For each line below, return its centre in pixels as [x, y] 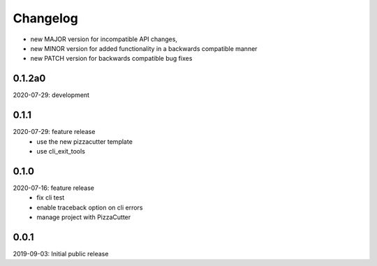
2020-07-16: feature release [53, 188]
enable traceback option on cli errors [90, 207]
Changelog [45, 18]
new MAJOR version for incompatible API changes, [104, 39]
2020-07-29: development [51, 95]
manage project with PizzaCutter [84, 217]
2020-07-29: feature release [54, 132]
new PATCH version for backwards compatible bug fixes [111, 59]
